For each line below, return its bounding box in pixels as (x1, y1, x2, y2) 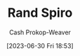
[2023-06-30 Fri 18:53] (6, 41, 74, 50)
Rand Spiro (7, 5, 73, 21)
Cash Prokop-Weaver (8, 28, 72, 36)
